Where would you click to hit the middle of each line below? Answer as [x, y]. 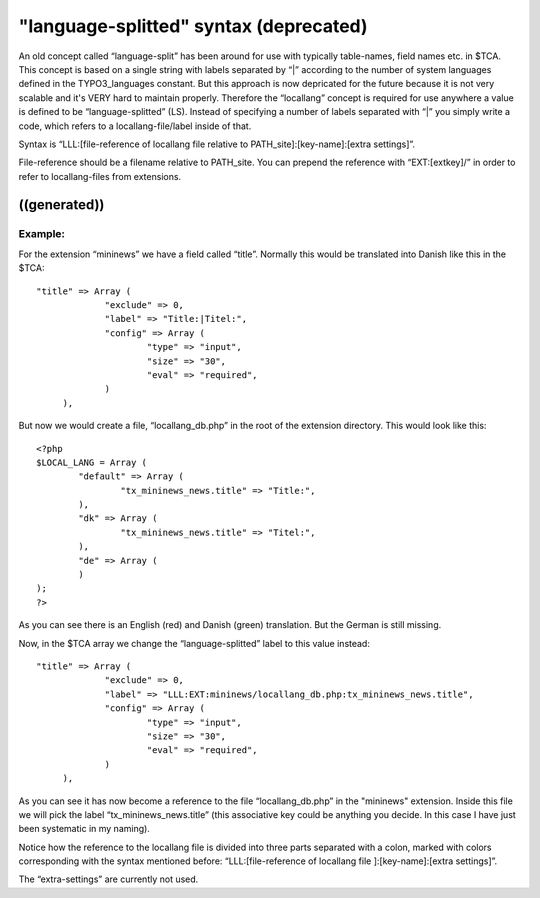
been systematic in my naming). [84, 829]
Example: [41, 234]
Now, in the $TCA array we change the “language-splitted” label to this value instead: [194, 643]
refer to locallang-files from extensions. [100, 176]
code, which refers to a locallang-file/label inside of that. [135, 126]
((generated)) [61, 205]
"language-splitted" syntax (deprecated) [193, 26]
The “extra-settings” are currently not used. [108, 879]
